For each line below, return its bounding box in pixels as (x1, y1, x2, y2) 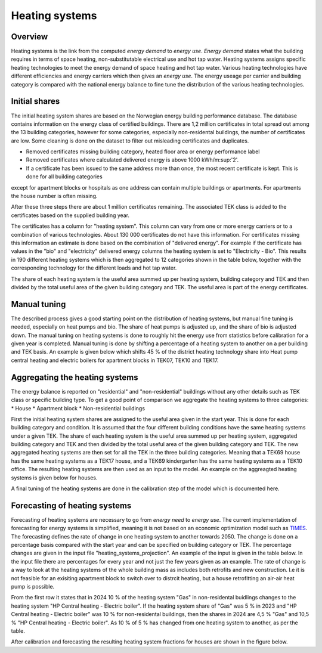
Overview (11, 32, 48, 42)
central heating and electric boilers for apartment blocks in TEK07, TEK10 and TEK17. (11, 357, 219, 364)
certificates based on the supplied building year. (11, 212, 130, 219)
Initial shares (11, 96, 60, 107)
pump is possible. (11, 583, 55, 590)
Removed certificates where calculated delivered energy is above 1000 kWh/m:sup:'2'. (26, 156, 239, 163)
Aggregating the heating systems (11, 372, 138, 382)
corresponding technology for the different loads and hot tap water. (11, 264, 177, 271)
